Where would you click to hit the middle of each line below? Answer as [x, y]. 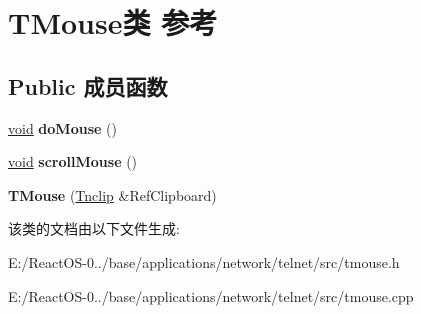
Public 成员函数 [88, 85]
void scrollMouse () [73, 161]
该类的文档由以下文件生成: [94, 228]
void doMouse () [62, 127]
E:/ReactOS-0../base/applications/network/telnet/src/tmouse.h [204, 261]
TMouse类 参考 [113, 22]
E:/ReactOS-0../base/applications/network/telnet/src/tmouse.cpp [211, 295]
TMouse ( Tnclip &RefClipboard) [112, 194]
